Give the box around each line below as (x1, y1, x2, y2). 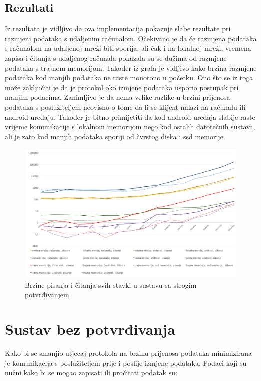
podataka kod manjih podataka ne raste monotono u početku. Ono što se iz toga (5, 72, 253, 83)
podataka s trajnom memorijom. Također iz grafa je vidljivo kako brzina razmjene (5, 62, 257, 73)
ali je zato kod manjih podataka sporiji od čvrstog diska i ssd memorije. (5, 131, 225, 141)
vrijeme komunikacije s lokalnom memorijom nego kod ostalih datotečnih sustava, (5, 121, 255, 132)
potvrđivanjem (25, 289, 69, 300)
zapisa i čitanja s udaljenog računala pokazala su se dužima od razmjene (5, 52, 227, 63)
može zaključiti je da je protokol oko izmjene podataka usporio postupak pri (5, 82, 239, 92)
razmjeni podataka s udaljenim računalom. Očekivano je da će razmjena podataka (5, 33, 257, 43)
